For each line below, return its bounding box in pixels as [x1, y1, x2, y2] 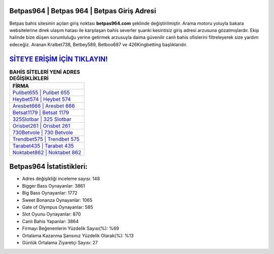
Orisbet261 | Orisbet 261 [12, 122, 71, 129]
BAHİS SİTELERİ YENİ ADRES [9, 68, 81, 76]
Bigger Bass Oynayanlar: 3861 [22, 183, 85, 189]
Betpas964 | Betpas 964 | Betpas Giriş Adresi [9, 7, 156, 15]
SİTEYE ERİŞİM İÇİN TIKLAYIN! [9, 55, 108, 63]
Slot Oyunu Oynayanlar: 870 [22, 211, 81, 217]
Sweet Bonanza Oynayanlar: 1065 [22, 197, 92, 203]
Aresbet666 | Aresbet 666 [12, 102, 75, 109]
